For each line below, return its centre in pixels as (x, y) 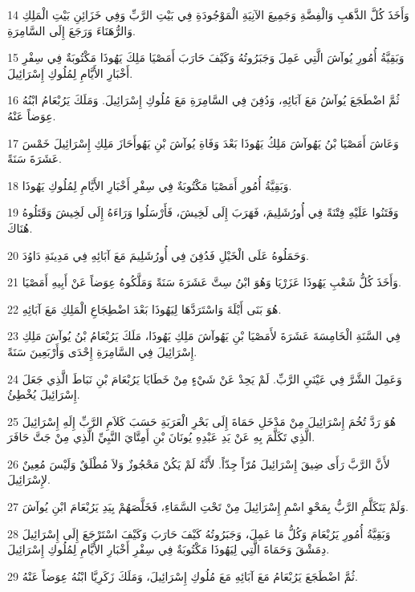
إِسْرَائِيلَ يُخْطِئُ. (44, 394)
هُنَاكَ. (20, 227)
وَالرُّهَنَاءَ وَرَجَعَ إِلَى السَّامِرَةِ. (71, 30)
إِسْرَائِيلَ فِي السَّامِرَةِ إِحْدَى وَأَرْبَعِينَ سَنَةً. (102, 351)
